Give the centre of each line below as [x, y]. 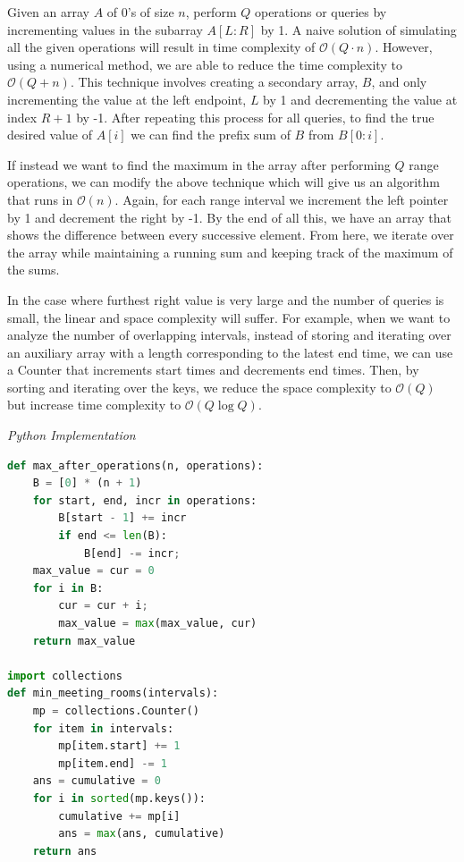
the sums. [34, 270]
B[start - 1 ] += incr [122, 518]
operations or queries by [321, 12]
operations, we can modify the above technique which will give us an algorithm [224, 182]
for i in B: [68, 588]
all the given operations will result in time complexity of [161, 47]
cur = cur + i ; [103, 606]
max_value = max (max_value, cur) [158, 623]
